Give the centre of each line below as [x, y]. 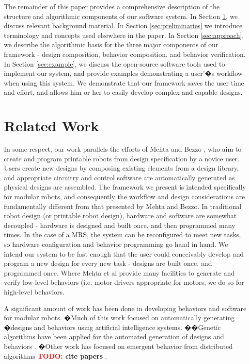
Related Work [52, 126]
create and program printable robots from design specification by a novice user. [122, 158]
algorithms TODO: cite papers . [55, 355]
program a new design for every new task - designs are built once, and [108, 263]
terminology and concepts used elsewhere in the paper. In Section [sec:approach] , [124, 35]
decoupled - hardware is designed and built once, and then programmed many [120, 225]
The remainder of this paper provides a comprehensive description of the [112, 6]
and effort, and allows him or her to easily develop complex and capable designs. [123, 92]
